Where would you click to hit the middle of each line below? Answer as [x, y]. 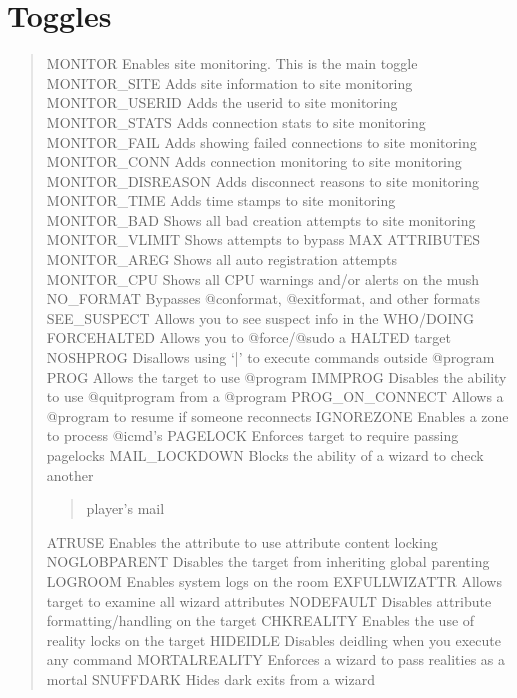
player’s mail [125, 508]
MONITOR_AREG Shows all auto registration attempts [222, 259]
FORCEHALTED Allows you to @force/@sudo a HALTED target [248, 337]
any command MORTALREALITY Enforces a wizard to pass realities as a [275, 659]
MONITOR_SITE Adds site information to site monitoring [229, 82]
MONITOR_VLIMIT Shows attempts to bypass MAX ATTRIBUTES [263, 239]
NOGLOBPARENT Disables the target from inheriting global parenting [268, 561]
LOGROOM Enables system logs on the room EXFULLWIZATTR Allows [274, 580]
